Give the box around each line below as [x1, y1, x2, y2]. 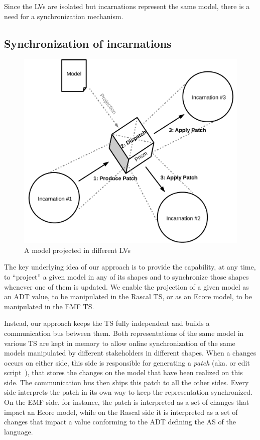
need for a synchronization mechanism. [4, 11, 123, 21]
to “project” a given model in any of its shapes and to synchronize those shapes [4, 271, 249, 282]
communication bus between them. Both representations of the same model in [4, 327, 244, 338]
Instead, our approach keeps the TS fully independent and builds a [4, 318, 210, 328]
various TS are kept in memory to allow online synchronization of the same [4, 337, 235, 348]
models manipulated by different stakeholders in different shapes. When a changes [4, 347, 256, 358]
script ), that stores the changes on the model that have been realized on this [4, 367, 243, 378]
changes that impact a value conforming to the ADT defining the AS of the [4, 416, 236, 427]
